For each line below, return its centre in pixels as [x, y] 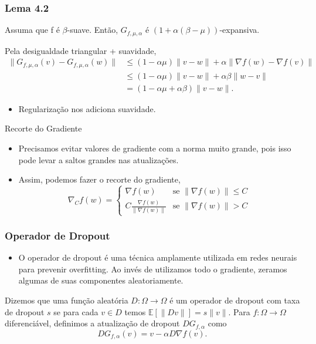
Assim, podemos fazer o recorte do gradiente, [99, 179]
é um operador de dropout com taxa [235, 300]
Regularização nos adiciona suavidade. [87, 108]
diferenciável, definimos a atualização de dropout [92, 323]
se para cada [76, 311]
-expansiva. [239, 30]
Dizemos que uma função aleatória [67, 300]
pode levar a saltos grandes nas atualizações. [98, 159]
